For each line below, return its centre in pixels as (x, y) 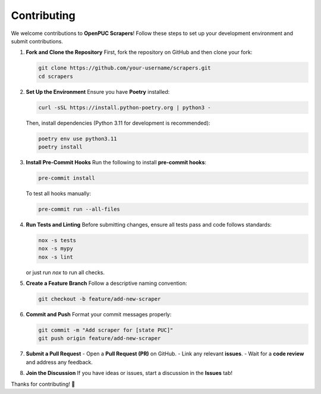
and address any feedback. (59, 362)
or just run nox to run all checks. (65, 272)
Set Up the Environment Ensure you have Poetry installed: (98, 91)
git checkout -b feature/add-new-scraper (100, 299)
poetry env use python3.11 (78, 139)
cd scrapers (56, 76)
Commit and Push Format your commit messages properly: (99, 314)
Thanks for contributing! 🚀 (43, 384)
